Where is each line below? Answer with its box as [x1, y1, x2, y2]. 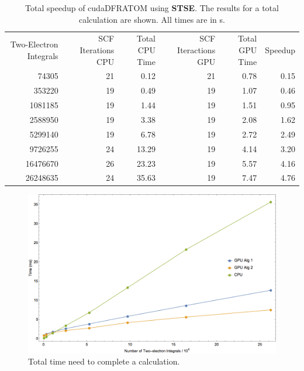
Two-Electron [10, 38, 58, 50]
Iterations [80, 44, 115, 56]
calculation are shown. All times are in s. [79, 13, 225, 25]
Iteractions [177, 44, 216, 56]
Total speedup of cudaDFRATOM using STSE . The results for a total [25, 2, 279, 13]
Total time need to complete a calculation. [28, 355, 180, 367]
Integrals [27, 49, 58, 61]
